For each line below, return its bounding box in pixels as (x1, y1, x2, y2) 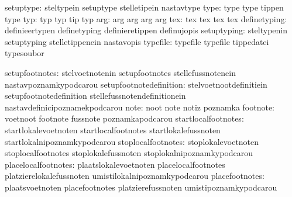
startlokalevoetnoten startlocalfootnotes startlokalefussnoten (5, 123, 221, 136)
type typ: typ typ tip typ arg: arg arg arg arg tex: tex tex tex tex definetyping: (5, 12, 287, 25)
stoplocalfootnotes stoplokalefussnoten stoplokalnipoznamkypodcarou (5, 147, 253, 159)
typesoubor (5, 47, 44, 59)
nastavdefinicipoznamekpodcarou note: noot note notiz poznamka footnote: (5, 101, 275, 113)
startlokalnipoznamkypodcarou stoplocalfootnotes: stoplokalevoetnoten (5, 135, 259, 147)
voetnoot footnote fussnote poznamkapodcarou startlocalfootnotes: (5, 112, 244, 125)
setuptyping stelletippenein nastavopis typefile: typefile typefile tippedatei (5, 35, 269, 47)
